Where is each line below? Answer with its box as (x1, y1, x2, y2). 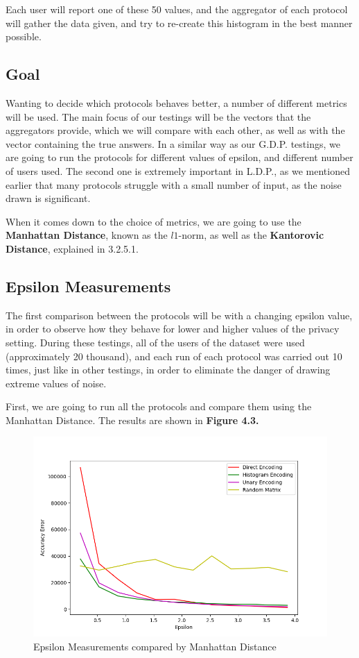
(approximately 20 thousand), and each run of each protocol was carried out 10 (6, 348, 342, 363)
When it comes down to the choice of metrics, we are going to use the (6, 214, 301, 228)
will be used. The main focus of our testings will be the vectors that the (6, 109, 311, 124)
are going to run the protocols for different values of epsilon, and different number (6, 150, 353, 164)
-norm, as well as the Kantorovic (178, 228, 324, 242)
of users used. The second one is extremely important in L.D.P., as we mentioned (6, 163, 350, 178)
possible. (6, 29, 42, 44)
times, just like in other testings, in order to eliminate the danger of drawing (6, 362, 331, 377)
